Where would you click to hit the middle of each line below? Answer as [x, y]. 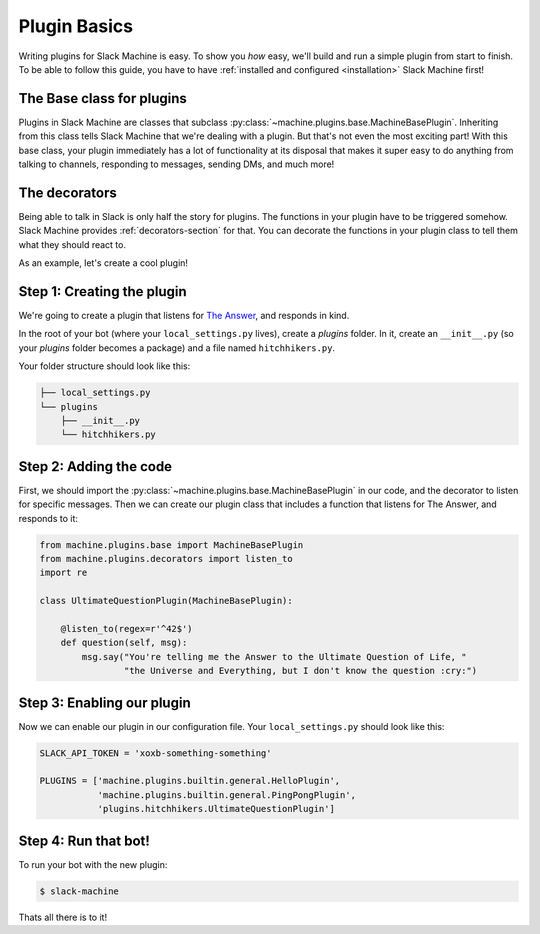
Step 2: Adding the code [95, 466]
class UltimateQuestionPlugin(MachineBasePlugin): [166, 601]
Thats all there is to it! [63, 917]
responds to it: [48, 518]
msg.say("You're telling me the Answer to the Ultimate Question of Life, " [274, 656]
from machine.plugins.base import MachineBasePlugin [171, 544]
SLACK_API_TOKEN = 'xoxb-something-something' [155, 753]
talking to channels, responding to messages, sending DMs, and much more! [176, 164]
